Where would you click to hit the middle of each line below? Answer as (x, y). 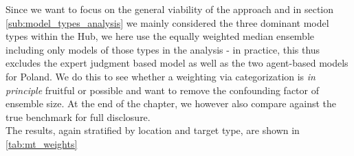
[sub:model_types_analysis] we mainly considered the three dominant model (167, 22)
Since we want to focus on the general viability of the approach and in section (170, 9)
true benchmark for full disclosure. (78, 116)
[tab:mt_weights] (42, 143)
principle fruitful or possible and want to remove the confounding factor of (163, 90)
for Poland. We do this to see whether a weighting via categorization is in (161, 76)
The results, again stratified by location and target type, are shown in (153, 130)
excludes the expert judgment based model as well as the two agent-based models (177, 63)
